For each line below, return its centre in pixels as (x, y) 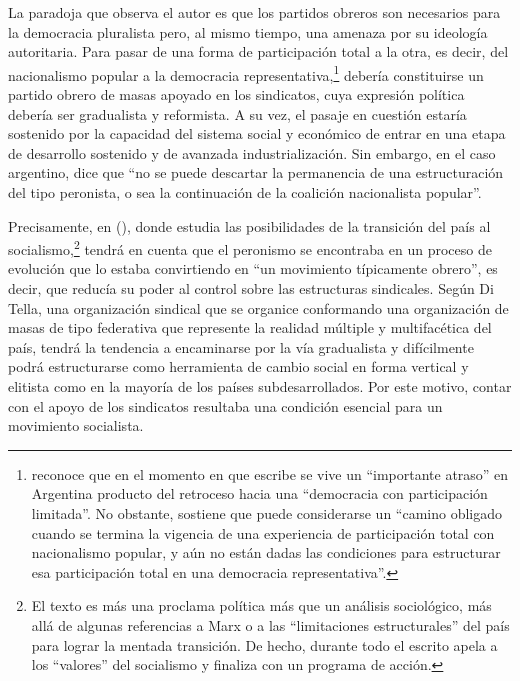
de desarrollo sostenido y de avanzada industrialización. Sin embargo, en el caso (252, 152)
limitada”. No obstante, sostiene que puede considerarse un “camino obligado (267, 512)
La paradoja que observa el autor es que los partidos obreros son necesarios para (254, 12)
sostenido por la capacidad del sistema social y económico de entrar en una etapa (257, 133)
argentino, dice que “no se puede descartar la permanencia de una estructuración (256, 172)
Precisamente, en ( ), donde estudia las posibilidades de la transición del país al (249, 225)
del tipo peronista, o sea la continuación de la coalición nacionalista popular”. (245, 192)
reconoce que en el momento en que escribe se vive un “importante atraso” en (270, 473)
